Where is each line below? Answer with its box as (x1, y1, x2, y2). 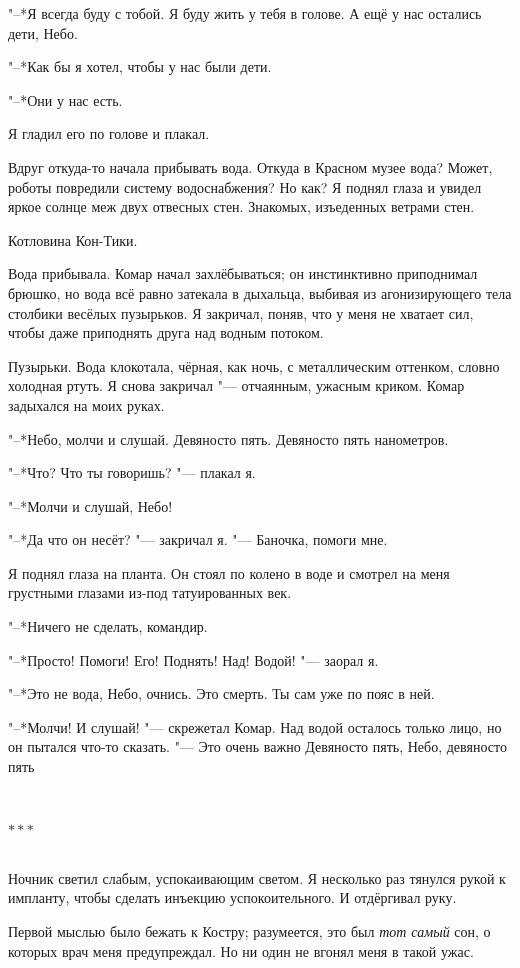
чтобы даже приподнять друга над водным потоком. (8, 322, 324, 343)
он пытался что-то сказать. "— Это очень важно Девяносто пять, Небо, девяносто (8, 736, 507, 757)
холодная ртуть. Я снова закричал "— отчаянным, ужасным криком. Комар (8, 375, 465, 396)
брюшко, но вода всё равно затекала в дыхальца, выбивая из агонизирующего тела (8, 282, 512, 303)
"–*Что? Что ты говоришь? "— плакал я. (8, 462, 256, 483)
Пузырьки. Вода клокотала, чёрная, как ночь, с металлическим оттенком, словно (8, 355, 500, 376)
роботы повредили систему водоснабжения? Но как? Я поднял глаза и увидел (8, 176, 482, 197)
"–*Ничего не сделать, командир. (8, 616, 208, 637)
